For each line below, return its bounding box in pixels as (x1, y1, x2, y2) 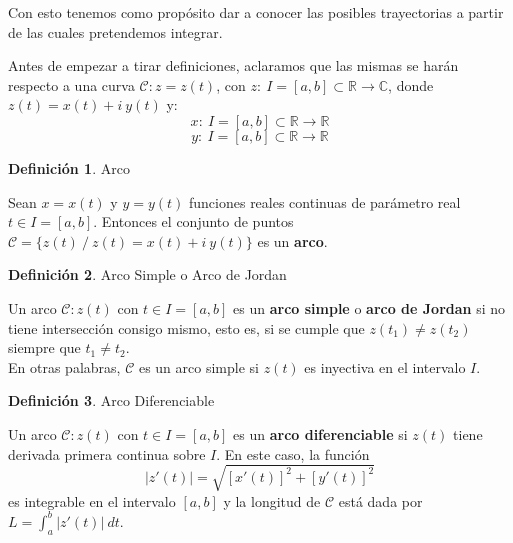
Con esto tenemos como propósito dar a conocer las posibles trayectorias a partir (8, 2, 504, 22)
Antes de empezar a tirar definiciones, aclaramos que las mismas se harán (8, 55, 459, 76)
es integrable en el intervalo (8, 490, 176, 511)
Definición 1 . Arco (8, 157, 130, 178)
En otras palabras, (8, 356, 121, 377)
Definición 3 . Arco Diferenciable (8, 390, 215, 411)
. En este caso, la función (216, 443, 370, 464)
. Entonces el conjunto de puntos (93, 211, 294, 232)
